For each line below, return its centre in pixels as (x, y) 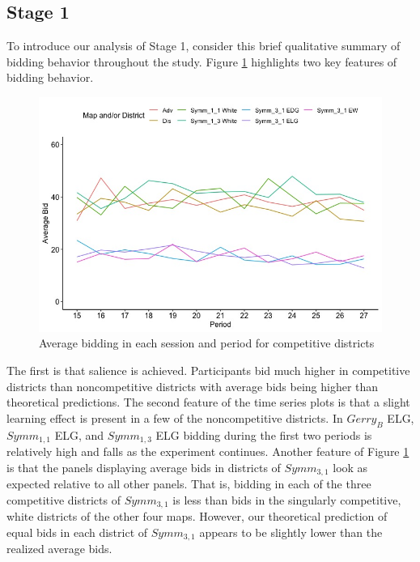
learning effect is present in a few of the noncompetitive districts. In (175, 417)
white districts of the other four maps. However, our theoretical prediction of (197, 516)
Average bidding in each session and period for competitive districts (207, 343)
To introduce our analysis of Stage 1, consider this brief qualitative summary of (204, 46)
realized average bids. (59, 549)
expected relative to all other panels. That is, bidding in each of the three (189, 484)
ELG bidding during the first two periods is (264, 434)
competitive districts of (64, 499)
